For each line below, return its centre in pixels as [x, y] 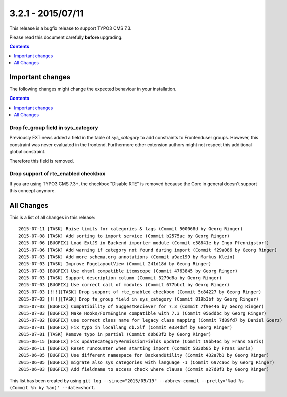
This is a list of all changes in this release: [52, 217]
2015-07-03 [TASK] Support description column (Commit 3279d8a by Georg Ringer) [120, 278]
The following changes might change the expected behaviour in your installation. [93, 89]
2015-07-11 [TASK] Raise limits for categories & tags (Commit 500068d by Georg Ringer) [131, 229]
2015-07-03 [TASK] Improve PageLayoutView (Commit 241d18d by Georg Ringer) [115, 264]
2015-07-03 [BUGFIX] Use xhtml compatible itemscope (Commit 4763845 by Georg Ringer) [128, 271]
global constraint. [27, 152]
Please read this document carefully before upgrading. [66, 37]
